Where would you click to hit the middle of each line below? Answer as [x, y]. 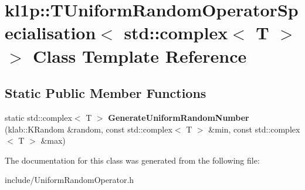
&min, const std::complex [254, 129]
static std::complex [38, 117]
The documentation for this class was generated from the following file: [132, 160]
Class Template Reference [140, 55]
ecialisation [50, 33]
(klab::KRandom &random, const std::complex [89, 129]
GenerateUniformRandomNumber [179, 117]
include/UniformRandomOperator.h [70, 180]
